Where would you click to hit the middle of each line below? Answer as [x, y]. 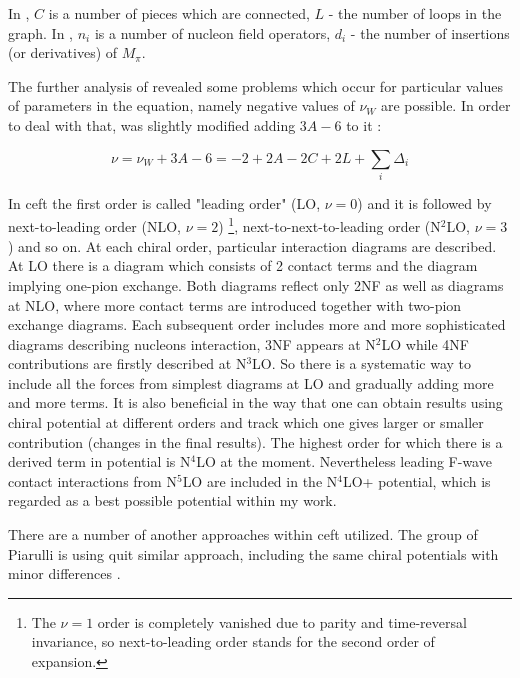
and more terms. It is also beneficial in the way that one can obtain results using [255, 402]
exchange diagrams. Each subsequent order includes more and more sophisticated [257, 324]
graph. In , [41, 32]
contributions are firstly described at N [127, 363]
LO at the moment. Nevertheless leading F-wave [344, 461]
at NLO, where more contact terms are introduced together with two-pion [235, 304]
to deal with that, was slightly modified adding [152, 124]
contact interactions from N [92, 480]
